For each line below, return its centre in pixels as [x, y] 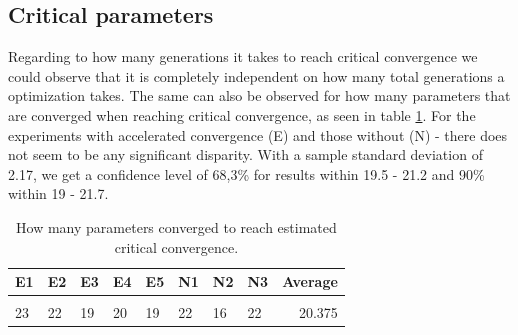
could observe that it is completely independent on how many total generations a [256, 75]
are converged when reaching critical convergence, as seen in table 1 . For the [242, 114]
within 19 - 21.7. [58, 193]
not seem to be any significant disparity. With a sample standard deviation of [245, 154]
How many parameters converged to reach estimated [176, 226]
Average [310, 281]
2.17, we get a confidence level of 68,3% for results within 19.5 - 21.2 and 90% [246, 173]
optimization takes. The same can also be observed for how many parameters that [259, 95]
